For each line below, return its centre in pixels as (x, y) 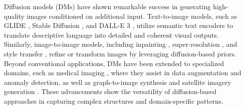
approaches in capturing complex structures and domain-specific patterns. (114, 101)
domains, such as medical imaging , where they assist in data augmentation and (123, 73)
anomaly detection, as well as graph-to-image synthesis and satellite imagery (118, 82)
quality (14, 16)
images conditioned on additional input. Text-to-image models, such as (132, 16)
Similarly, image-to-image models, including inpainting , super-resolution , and (121, 44)
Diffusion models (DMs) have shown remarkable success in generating (107, 6)
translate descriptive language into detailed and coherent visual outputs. (111, 34)
